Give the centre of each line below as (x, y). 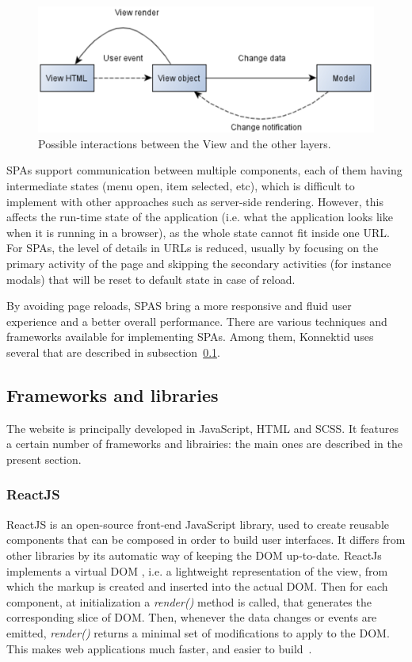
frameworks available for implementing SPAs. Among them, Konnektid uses (190, 337)
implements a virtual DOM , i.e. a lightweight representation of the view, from (197, 570)
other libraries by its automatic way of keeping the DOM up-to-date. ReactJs (194, 555)
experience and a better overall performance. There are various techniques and (197, 321)
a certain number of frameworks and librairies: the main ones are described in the (204, 444)
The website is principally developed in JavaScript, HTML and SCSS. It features (203, 428)
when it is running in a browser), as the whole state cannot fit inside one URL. (198, 232)
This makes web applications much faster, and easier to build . (159, 648)
